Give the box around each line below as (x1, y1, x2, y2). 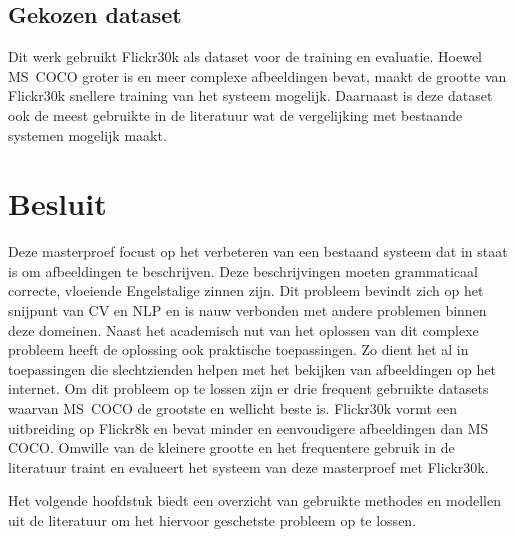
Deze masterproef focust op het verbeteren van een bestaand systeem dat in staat (8, 241, 508, 262)
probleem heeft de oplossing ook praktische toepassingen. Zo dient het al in (8, 339, 469, 360)
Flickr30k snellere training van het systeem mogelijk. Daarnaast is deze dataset (8, 85, 493, 106)
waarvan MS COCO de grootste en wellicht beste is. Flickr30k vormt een (8, 398, 457, 419)
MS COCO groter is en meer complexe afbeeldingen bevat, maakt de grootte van (8, 65, 507, 86)
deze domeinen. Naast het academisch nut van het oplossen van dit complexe (8, 319, 479, 340)
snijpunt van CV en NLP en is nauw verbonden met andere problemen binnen (8, 300, 487, 321)
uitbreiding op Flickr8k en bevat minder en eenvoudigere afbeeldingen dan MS (8, 417, 489, 438)
